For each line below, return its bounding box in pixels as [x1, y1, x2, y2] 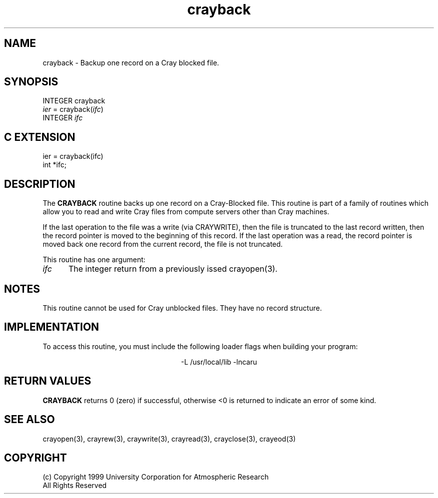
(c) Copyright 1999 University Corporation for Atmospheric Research [42, 473, 269, 482]
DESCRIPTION [4, 177, 75, 190]
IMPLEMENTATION [4, 321, 99, 334]
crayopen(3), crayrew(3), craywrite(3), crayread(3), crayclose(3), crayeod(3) [42, 434, 296, 443]
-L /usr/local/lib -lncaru [180, 357, 257, 366]
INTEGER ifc [42, 113, 83, 122]
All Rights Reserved [42, 481, 107, 490]
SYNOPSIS [4, 75, 58, 88]
